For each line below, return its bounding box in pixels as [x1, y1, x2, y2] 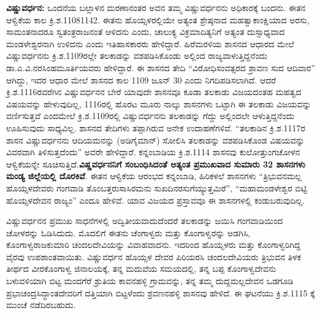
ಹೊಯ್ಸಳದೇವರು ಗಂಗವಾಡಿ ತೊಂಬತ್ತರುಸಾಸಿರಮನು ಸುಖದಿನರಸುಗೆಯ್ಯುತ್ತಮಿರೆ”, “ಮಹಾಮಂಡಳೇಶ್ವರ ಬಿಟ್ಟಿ [6, 181, 307, 194]
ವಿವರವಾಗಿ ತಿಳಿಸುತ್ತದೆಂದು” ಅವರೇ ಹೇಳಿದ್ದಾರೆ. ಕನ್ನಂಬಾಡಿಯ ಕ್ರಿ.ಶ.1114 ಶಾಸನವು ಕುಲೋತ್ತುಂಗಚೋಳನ [6, 145, 300, 158]
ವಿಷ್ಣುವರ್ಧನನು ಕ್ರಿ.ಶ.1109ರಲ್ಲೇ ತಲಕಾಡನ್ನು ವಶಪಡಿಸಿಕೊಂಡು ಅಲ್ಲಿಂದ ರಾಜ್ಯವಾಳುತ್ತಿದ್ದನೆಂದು [6, 49, 268, 62]
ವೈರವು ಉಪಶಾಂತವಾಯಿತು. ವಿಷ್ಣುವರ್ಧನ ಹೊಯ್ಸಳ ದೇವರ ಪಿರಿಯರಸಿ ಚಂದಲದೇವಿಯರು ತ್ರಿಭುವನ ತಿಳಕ [6, 250, 301, 263]
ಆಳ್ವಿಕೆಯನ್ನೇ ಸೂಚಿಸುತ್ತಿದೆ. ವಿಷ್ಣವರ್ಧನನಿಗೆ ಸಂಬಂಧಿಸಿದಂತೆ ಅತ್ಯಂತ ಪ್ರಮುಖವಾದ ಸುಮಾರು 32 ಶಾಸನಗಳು [6, 157, 305, 170]
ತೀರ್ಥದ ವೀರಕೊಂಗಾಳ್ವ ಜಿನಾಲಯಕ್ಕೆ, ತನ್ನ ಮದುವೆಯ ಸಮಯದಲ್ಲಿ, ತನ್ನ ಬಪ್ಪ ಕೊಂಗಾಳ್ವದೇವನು [6, 262, 276, 275]
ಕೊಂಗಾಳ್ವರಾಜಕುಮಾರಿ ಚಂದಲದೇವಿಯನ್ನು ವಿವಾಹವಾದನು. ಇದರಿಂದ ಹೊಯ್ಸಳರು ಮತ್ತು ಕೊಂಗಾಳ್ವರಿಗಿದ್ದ [6, 238, 301, 251]
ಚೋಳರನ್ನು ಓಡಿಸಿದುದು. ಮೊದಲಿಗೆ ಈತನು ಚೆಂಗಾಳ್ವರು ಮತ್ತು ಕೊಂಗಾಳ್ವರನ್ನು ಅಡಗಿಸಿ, [6, 226, 251, 239]
